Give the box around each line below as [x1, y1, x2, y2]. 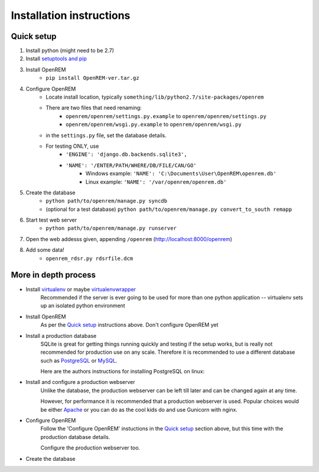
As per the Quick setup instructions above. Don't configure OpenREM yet [40, 321, 219, 328]
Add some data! [25, 246, 64, 253]
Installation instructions [11, 9, 131, 22]
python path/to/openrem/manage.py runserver [45, 225, 177, 232]
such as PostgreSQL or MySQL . [40, 357, 118, 364]
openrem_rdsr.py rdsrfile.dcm [45, 255, 134, 262]
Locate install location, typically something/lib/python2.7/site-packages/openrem [45, 93, 264, 100]
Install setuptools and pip [25, 55, 87, 62]
